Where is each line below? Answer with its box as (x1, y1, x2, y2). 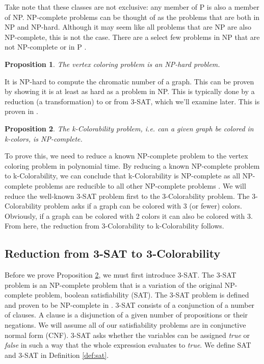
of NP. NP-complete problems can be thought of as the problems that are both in (5, 11, 260, 22)
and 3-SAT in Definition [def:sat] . (5, 349, 109, 360)
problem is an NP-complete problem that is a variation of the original (5, 279, 223, 290)
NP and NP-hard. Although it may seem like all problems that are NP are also (5, 21, 251, 32)
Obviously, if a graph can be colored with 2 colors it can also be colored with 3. (5, 210, 253, 221)
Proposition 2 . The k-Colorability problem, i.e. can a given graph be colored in (5, 123, 254, 133)
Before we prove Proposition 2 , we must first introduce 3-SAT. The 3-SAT (5, 269, 236, 280)
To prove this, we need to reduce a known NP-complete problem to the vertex (5, 150, 248, 161)
